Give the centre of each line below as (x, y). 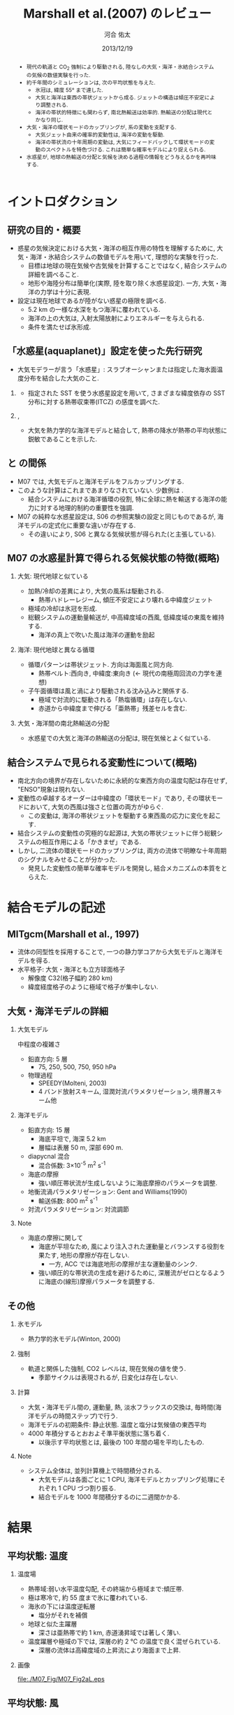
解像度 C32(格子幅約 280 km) (70, 978)
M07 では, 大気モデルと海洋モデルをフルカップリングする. (101, 481)
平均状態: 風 (33, 1703)
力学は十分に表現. (66, 291)
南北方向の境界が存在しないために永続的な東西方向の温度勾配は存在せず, (122, 780)
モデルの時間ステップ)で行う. (76, 1416)
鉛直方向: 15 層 (49, 1130)
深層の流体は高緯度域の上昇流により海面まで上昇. (110, 1651)
